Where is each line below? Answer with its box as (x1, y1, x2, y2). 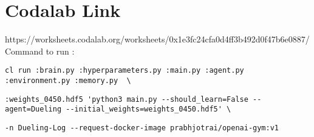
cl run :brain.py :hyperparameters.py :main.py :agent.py (5, 66, 244, 75)
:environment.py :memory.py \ (5, 76, 131, 85)
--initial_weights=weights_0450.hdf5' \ (66, 105, 231, 114)
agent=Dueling (5, 105, 62, 114)
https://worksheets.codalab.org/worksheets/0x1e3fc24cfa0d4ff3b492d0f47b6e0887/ (5, 33, 310, 45)
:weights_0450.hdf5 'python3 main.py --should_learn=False (5, 95, 248, 104)
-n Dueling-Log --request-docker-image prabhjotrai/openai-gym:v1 (5, 123, 279, 132)
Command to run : (5, 44, 75, 57)
